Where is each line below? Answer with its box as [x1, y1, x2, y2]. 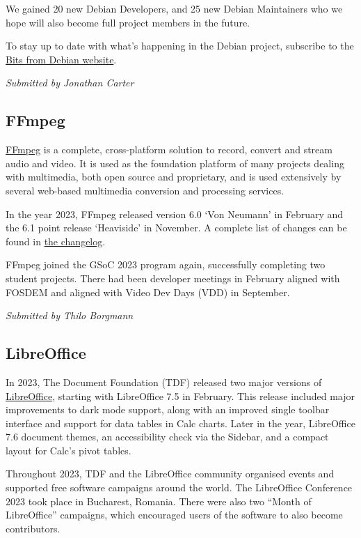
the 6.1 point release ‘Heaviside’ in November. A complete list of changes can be [6, 220, 347, 235]
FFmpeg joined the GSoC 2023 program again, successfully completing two [6, 257, 326, 272]
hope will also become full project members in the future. [6, 15, 250, 29]
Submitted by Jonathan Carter [6, 75, 134, 90]
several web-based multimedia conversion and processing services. [6, 183, 284, 197]
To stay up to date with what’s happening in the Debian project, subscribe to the [6, 38, 354, 53]
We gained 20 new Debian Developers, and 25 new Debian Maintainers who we [6, 1, 343, 15]
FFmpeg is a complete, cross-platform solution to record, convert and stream [6, 142, 332, 157]
